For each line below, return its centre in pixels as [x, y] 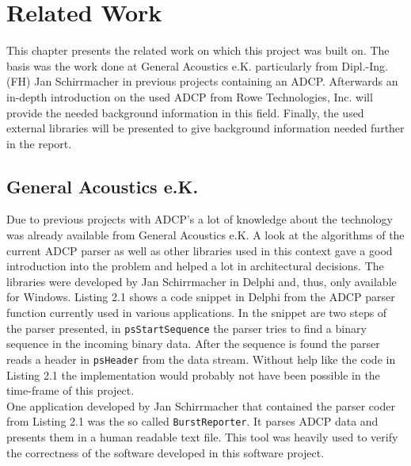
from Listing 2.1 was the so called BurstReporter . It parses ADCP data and [192, 421]
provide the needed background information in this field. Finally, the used [185, 112]
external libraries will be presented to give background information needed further [205, 128]
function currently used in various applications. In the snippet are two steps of [197, 313]
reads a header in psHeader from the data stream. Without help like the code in [201, 359]
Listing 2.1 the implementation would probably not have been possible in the [193, 374]
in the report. [39, 143]
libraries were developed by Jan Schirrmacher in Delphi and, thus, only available [202, 281]
